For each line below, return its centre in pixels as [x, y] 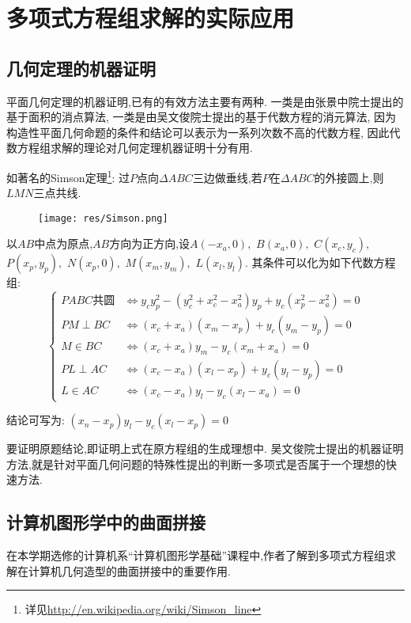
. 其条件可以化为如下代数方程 [320, 262]
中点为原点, [64, 243]
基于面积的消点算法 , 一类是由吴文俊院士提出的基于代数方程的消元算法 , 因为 [202, 117]
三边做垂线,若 [227, 177]
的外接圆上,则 [349, 177]
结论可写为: [36, 420]
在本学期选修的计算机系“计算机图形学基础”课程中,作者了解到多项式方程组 [196, 555]
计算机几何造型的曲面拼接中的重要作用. [129, 570]
